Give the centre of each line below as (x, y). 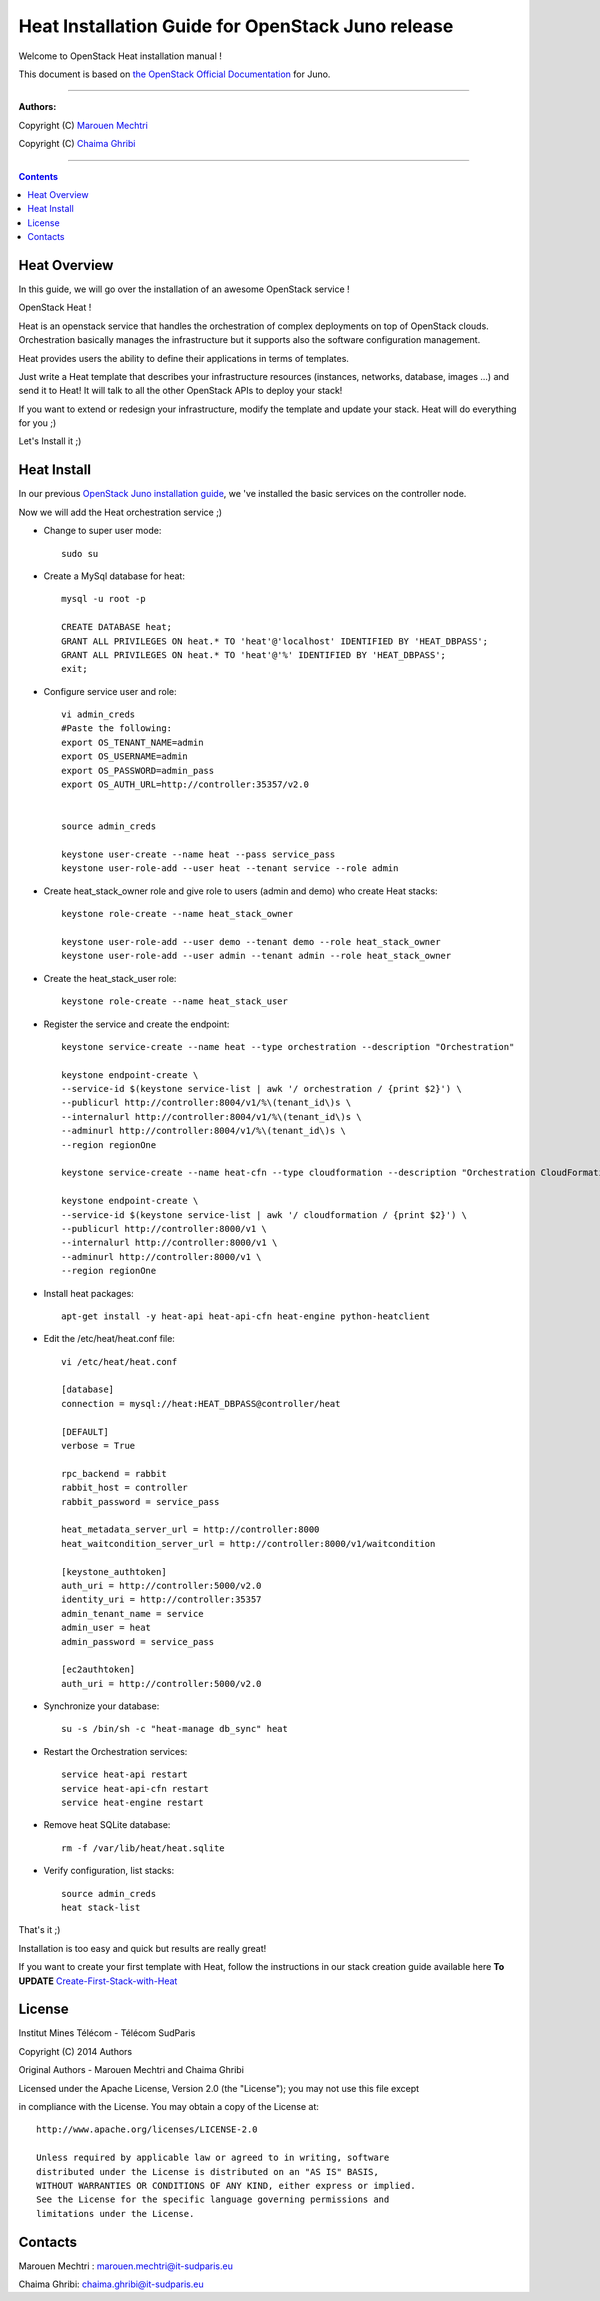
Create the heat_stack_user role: (110, 978)
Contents (38, 176)
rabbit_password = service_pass (140, 1501)
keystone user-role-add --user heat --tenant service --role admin (230, 868)
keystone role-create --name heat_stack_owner (177, 914)
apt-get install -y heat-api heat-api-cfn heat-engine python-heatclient (246, 1316)
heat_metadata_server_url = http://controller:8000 (190, 1529)
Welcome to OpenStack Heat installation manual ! (120, 56)
